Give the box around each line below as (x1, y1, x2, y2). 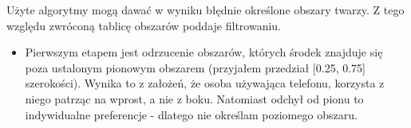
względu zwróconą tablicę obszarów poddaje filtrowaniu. (6, 17, 281, 33)
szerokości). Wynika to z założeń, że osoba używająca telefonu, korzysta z (25, 75, 385, 91)
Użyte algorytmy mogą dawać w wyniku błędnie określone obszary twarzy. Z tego (6, 2, 405, 17)
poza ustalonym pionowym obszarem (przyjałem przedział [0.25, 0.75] (25, 59, 366, 76)
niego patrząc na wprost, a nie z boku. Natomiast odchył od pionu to (25, 90, 364, 107)
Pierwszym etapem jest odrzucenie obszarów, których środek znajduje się (25, 44, 383, 60)
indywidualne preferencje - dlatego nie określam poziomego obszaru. (25, 106, 358, 122)
